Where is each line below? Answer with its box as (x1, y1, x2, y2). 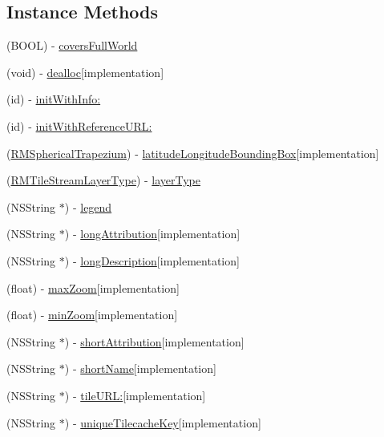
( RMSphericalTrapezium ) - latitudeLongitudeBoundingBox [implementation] (6, 144, 379, 161)
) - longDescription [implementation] (64, 252, 240, 269)
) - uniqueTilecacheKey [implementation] (64, 414, 261, 431)
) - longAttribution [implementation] (64, 225, 241, 242)
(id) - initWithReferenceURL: (6, 117, 152, 134)
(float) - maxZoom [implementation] (6, 279, 180, 296)
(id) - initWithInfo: (6, 91, 101, 107)
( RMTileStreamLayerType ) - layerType (6, 172, 201, 188)
